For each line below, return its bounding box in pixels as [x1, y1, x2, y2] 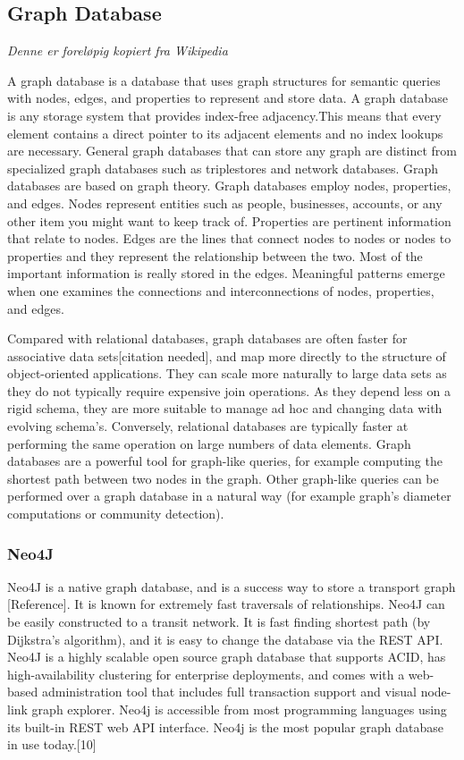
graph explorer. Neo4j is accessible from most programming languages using [31, 700, 447, 719]
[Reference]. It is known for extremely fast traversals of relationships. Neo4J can [7, 595, 445, 613]
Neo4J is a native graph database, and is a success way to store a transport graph [7, 577, 456, 595]
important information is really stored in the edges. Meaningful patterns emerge [7, 264, 445, 283]
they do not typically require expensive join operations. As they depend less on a [7, 381, 451, 400]
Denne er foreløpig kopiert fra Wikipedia [7, 41, 228, 60]
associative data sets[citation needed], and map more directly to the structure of [7, 346, 446, 365]
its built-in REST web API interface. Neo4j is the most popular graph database [7, 717, 443, 736]
